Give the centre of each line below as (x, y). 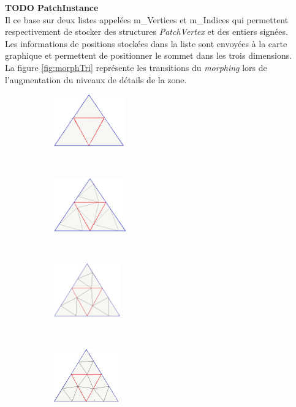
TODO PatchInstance (52, 7)
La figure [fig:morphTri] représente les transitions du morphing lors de (136, 67)
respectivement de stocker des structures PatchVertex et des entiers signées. (146, 32)
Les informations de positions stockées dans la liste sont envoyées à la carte (146, 43)
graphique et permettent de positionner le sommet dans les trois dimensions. (149, 55)
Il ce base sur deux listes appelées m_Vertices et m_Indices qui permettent (147, 19)
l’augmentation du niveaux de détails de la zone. (96, 79)
